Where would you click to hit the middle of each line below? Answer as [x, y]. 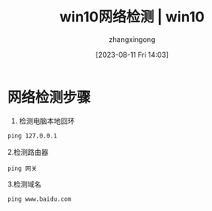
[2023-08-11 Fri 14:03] [132, 55]
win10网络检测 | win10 [132, 17]
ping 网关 [22, 168]
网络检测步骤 [49, 97]
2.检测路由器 [28, 152]
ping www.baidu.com [40, 199]
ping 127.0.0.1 [32, 136]
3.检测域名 [25, 184]
